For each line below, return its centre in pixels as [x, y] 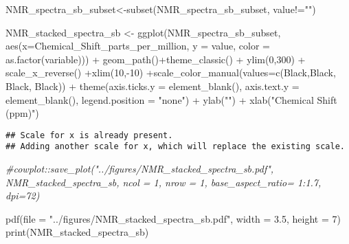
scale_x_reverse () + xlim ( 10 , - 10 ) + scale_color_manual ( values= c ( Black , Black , [171, 73]
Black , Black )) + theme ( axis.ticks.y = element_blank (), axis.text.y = [153, 86]
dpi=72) [23, 196]
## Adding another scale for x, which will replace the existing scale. [175, 147]
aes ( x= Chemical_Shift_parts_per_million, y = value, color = [138, 46]
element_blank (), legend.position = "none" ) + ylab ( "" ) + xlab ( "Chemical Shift [171, 99]
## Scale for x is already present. [89, 135]
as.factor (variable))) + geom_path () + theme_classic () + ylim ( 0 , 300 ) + [156, 59]
